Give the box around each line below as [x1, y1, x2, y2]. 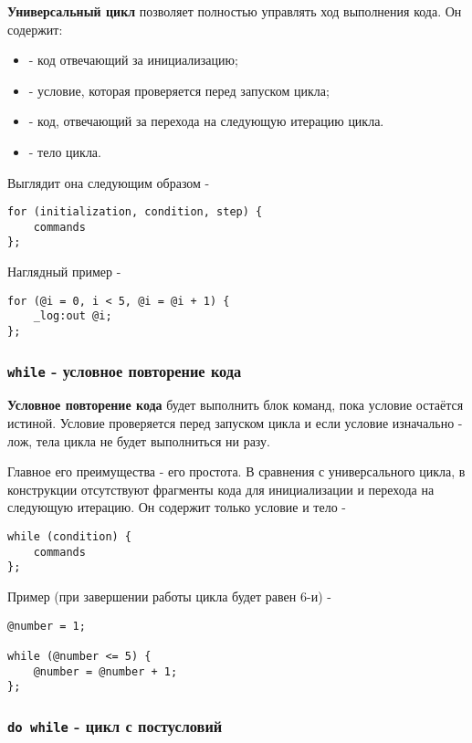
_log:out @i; [33, 309, 112, 323]
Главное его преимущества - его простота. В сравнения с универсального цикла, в [7, 462, 466, 481]
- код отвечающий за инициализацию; [28, 50, 238, 69]
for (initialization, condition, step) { [7, 205, 263, 219]
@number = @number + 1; [33, 665, 178, 678]
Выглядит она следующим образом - [7, 173, 210, 192]
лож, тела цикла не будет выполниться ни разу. [7, 431, 271, 450]
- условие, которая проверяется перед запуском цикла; [28, 80, 330, 99]
